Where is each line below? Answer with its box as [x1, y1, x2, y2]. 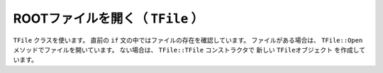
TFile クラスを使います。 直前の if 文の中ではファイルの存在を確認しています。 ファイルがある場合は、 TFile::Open [13, 35, 363, 44]
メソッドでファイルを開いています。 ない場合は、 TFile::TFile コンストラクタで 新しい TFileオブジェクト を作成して [13, 45, 365, 54]
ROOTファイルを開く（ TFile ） [13, 11, 204, 26]
